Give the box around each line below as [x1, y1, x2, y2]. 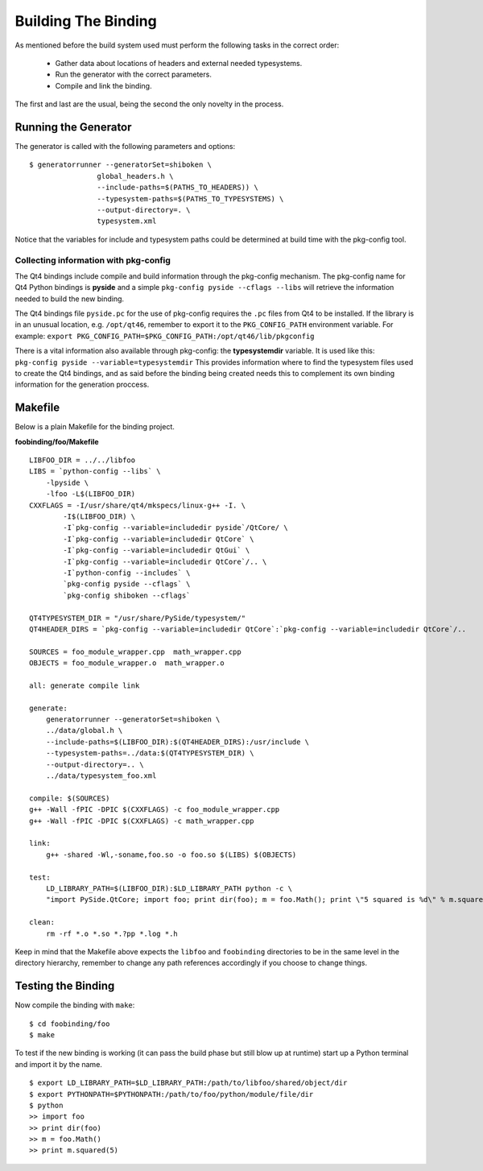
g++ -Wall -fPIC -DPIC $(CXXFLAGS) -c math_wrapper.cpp [29, 816, 254, 825]
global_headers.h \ [97, 172, 174, 180]
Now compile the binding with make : [14, 1000, 135, 1010]
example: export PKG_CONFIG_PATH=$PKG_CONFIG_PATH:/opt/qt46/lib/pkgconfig [14, 331, 315, 341]
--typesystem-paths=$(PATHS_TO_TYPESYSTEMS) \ [97, 194, 284, 203]
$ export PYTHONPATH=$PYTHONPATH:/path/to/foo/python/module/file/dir [29, 1090, 314, 1099]
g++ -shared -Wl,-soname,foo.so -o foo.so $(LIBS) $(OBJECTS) [45, 850, 297, 859]
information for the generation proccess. [14, 379, 150, 390]
